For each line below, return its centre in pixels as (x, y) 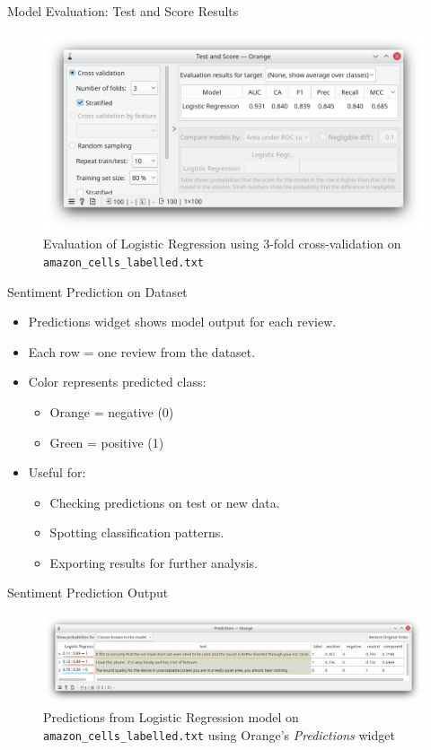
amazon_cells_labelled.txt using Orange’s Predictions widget (219, 734)
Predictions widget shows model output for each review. (182, 322)
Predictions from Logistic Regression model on (171, 717)
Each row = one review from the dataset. (142, 351)
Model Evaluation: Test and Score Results (123, 11)
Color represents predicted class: (117, 382)
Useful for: (57, 472)
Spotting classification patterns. (137, 532)
